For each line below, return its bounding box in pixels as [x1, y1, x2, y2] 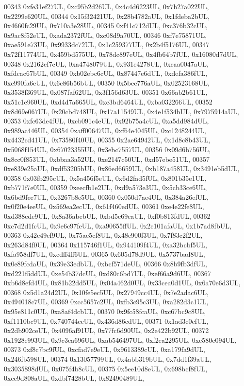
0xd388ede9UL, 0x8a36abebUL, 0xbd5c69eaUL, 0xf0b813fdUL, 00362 [4, 211, 211, 221]
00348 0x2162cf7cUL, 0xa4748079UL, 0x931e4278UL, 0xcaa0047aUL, [4, 58, 209, 69]
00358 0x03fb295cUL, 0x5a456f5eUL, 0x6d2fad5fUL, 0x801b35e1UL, [4, 173, 207, 183]
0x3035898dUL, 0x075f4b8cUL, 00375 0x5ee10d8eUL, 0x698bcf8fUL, [4, 363, 208, 373]
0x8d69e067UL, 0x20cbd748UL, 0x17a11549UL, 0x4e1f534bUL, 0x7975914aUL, [4, 106, 239, 116]
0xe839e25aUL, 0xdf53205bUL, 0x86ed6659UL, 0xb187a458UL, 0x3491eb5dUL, [4, 163, 240, 174]
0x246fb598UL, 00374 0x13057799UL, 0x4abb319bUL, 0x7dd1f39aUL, [4, 353, 211, 364]
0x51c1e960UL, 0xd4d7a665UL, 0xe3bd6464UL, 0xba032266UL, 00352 [4, 96, 212, 106]
